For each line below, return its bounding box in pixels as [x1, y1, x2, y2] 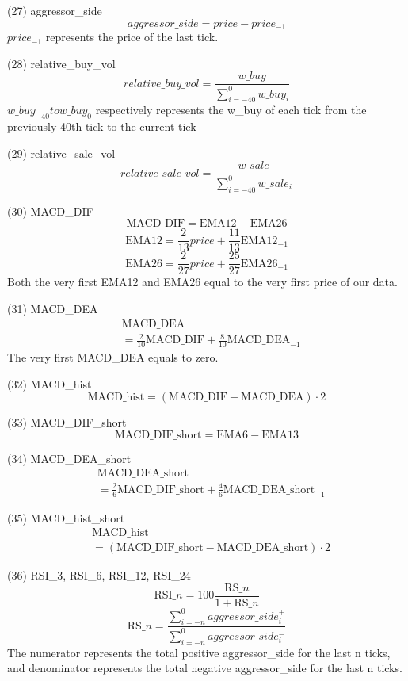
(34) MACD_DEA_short [7, 450, 132, 466]
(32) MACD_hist [7, 375, 92, 392]
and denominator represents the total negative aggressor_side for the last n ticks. [7, 660, 402, 676]
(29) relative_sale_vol [7, 144, 116, 161]
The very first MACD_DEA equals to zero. [7, 348, 219, 365]
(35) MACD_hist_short [7, 509, 125, 526]
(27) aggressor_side [7, 2, 102, 18]
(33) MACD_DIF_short [7, 414, 127, 430]
